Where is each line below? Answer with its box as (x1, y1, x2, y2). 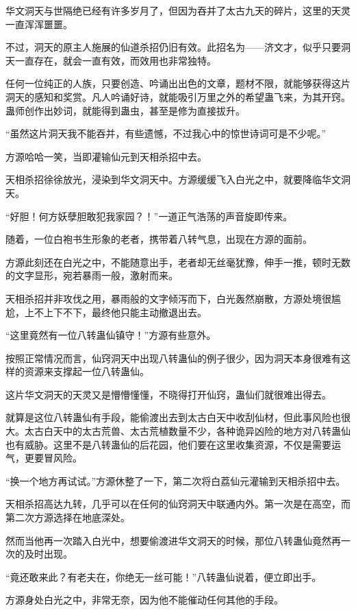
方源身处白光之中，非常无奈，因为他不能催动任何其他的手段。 (5, 592, 283, 607)
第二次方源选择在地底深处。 (5, 510, 130, 525)
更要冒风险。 (24, 451, 82, 465)
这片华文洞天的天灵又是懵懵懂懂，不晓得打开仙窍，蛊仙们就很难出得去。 (5, 387, 331, 401)
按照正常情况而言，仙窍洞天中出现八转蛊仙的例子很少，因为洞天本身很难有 (5, 350, 341, 365)
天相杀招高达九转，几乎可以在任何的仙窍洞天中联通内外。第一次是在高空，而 (5, 496, 351, 511)
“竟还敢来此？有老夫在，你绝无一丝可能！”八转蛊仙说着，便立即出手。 (5, 569, 322, 584)
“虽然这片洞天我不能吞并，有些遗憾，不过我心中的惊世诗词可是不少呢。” (5, 126, 327, 141)
